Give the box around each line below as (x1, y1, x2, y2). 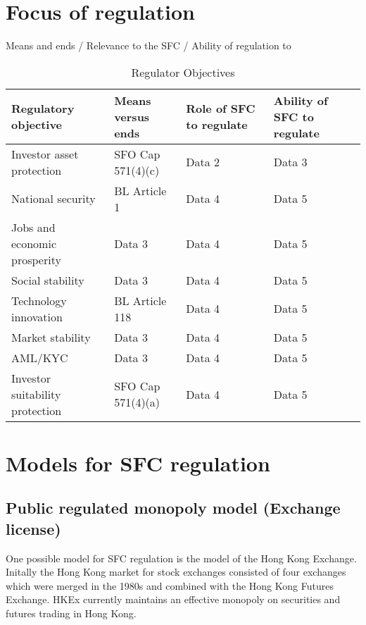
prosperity (11, 251, 61, 268)
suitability (11, 385, 61, 402)
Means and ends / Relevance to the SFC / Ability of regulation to (6, 38, 291, 53)
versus (114, 108, 150, 125)
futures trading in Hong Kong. (6, 606, 137, 621)
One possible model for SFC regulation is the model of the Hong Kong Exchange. (6, 550, 357, 565)
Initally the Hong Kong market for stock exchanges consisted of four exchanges (6, 564, 346, 579)
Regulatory (11, 100, 75, 117)
